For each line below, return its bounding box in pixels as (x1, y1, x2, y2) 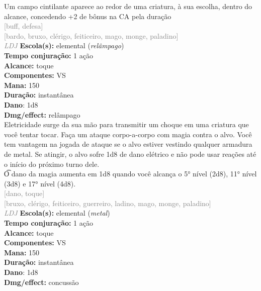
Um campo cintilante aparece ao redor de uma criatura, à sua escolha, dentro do (4, 1, 252, 11)
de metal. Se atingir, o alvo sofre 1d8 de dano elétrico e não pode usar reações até (4, 148, 256, 159)
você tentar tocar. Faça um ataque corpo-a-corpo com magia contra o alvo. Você (4, 129, 252, 139)
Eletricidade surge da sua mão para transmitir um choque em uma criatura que (4, 119, 249, 130)
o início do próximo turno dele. (4, 158, 100, 169)
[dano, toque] (4, 188, 45, 199)
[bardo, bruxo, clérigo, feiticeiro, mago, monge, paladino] (4, 30, 179, 41)
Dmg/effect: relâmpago (4, 109, 80, 120)
